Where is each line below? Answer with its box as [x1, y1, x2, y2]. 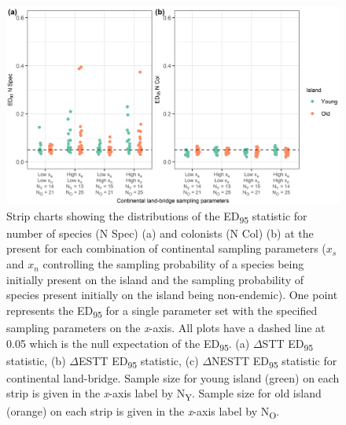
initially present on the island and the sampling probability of [6, 271, 304, 287]
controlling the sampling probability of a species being [42, 256, 304, 272]
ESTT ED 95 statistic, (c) [78, 352, 199, 371]
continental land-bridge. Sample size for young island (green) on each [6, 369, 340, 386]
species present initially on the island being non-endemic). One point [6, 286, 338, 303]
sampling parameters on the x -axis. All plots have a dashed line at [6, 319, 326, 335]
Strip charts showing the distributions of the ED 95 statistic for [6, 207, 307, 226]
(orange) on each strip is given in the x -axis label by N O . [6, 402, 280, 421]
